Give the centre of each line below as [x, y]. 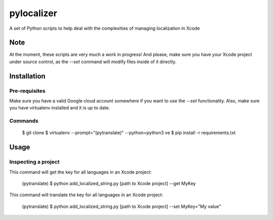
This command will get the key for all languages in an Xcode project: [80, 172]
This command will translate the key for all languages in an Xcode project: [86, 195]
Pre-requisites [27, 91]
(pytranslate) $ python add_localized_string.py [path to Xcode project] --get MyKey [109, 183]
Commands [24, 121]
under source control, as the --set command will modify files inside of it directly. [93, 62]
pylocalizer [33, 13]
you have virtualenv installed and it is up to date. [60, 108]
